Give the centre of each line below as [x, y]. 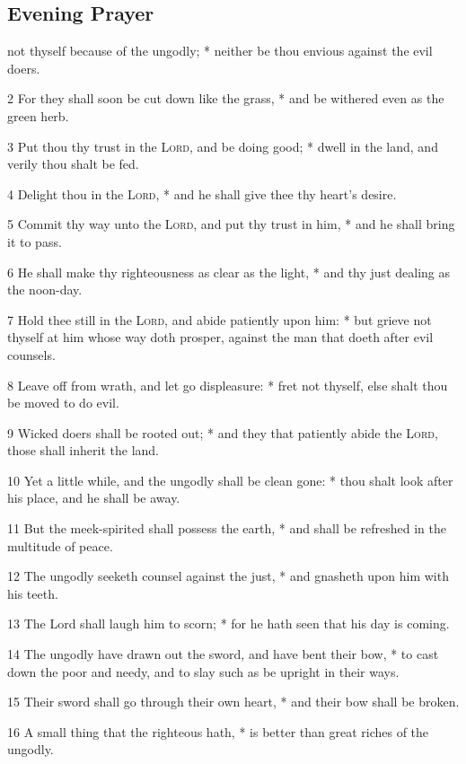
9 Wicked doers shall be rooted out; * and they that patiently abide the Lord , [223, 432]
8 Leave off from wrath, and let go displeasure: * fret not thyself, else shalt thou [228, 385]
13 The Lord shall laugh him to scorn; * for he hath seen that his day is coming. [229, 623]
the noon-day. [45, 290]
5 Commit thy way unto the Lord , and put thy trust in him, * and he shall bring [231, 224]
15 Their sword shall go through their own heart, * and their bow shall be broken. [233, 702]
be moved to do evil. [63, 403]
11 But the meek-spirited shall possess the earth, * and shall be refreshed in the [227, 528]
